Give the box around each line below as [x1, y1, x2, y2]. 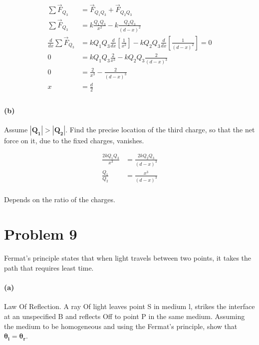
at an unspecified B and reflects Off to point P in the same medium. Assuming [4, 311, 245, 321]
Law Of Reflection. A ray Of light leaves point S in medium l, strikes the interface [4, 301, 255, 312]
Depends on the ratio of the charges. [4, 194, 115, 204]
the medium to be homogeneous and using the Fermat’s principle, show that [4, 321, 238, 331]
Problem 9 [4, 223, 77, 244]
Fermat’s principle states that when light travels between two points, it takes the [4, 253, 252, 263]
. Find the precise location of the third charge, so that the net [65, 124, 255, 134]
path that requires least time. [4, 262, 94, 273]
